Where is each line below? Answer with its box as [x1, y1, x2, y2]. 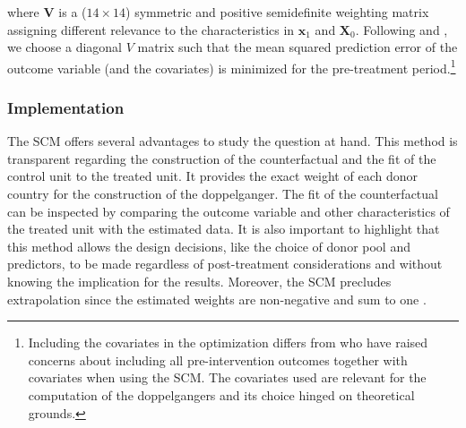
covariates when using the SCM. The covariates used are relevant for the [28, 368, 427, 387]
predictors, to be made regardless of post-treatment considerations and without [7, 254, 443, 273]
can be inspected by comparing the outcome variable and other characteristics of [7, 201, 450, 220]
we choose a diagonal [7, 38, 123, 56]
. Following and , [355, 20, 448, 39]
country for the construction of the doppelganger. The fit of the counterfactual [7, 184, 438, 203]
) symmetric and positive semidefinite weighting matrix [125, 3, 429, 21]
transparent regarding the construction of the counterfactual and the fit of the [7, 149, 436, 167]
